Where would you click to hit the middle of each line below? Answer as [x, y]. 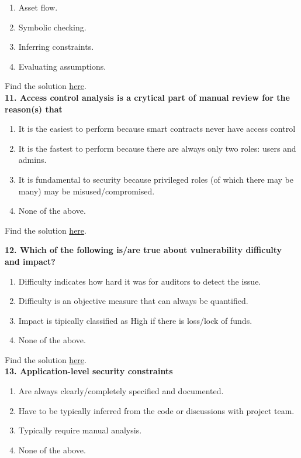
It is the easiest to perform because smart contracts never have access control [157, 129]
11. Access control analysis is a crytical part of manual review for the [147, 97]
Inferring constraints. [56, 47]
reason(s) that [34, 109]
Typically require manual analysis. [80, 430]
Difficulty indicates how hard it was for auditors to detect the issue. [140, 281]
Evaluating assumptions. [62, 66]
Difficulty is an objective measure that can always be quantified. [133, 301]
